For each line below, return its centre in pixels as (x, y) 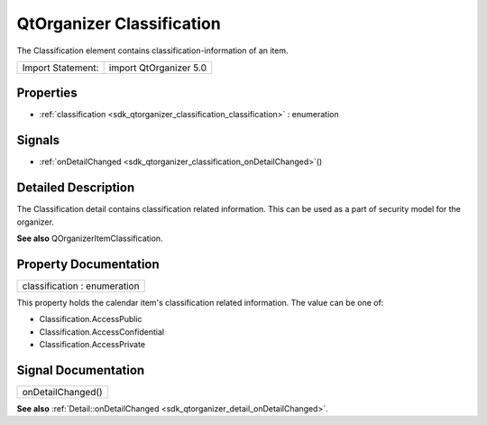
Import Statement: (60, 68)
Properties (47, 93)
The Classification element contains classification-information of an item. (152, 51)
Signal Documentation (81, 370)
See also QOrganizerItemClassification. (90, 238)
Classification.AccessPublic (91, 319)
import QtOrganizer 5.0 (158, 68)
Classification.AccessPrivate (92, 345)
